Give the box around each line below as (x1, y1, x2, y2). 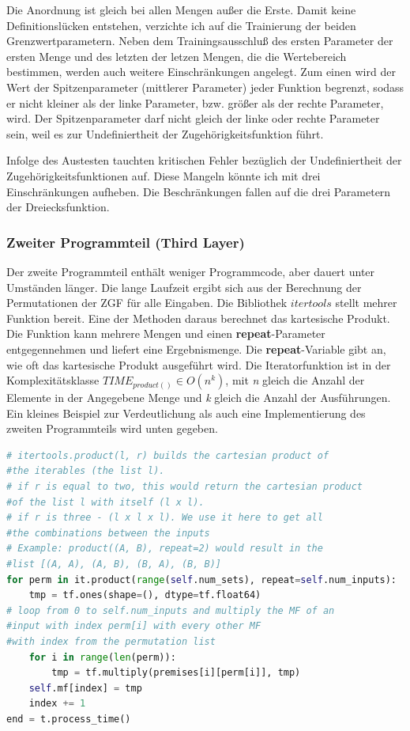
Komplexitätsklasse (6, 372, 100, 388)
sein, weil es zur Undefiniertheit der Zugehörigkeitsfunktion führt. (6, 125, 324, 142)
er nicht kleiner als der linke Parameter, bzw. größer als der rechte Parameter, (6, 94, 384, 111)
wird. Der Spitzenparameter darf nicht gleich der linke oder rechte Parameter (6, 110, 380, 127)
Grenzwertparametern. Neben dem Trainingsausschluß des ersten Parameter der (6, 32, 393, 49)
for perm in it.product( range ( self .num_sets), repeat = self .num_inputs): (6, 574, 397, 585)
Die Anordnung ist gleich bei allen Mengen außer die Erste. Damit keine (6, 2, 356, 17)
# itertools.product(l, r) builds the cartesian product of (6, 449, 329, 461)
